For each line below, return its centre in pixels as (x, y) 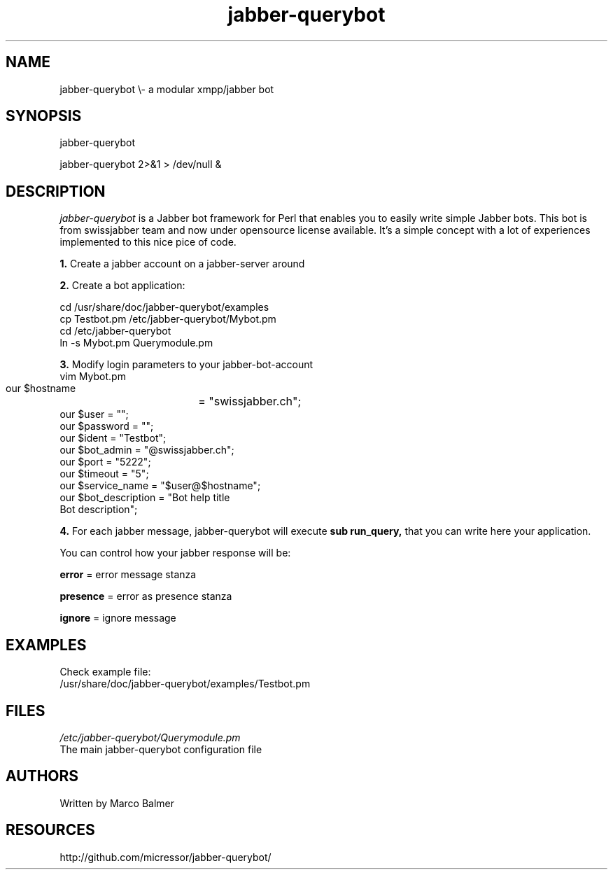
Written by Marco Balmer (117, 803)
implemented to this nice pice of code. (148, 242)
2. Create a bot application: (122, 286)
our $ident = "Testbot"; (113, 438)
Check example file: (105, 672)
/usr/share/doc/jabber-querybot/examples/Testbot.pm (185, 684)
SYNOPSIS (44, 116)
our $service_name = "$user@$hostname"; (160, 486)
